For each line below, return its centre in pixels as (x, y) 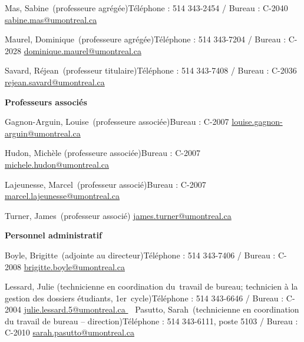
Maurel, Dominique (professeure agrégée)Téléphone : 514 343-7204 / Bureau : (146, 39)
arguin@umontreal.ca (43, 133)
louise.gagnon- (257, 122)
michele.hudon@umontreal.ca (57, 164)
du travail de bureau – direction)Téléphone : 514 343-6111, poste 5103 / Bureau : (151, 321)
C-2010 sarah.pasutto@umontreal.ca (70, 332)
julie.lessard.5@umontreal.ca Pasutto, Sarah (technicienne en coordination (161, 309)
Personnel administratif (53, 235)
